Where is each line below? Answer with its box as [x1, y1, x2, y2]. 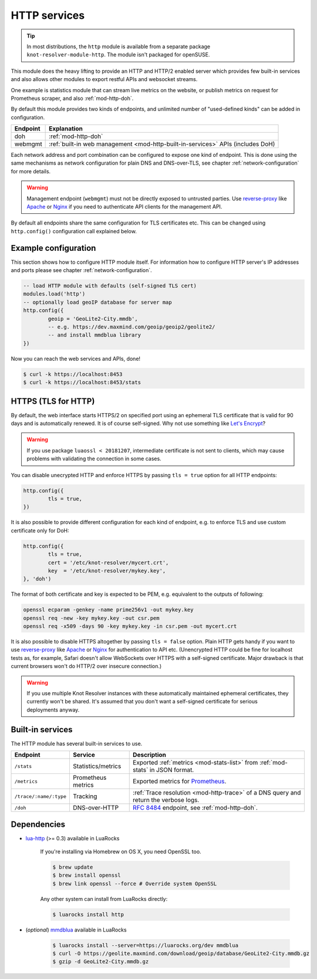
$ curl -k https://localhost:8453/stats [23, 379, 141, 386]
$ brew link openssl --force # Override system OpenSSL [52, 880, 217, 887]
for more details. [11, 167, 51, 175]
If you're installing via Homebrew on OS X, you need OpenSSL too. [40, 848, 202, 855]
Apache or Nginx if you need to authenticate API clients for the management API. [26, 203, 222, 210]
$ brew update [52, 864, 93, 870]
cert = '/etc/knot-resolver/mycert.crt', [48, 559, 169, 566]
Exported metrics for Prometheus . [133, 777, 227, 786]
